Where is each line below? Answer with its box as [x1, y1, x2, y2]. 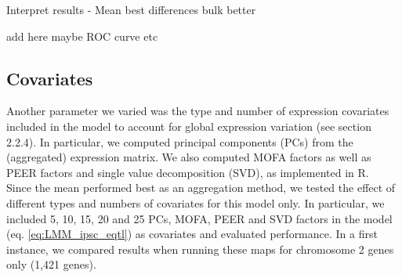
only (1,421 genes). [6, 256, 96, 273]
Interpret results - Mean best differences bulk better [6, 2, 256, 17]
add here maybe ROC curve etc [6, 27, 158, 44]
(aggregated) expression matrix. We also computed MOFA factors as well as [6, 149, 371, 165]
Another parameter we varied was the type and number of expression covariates [6, 103, 389, 119]
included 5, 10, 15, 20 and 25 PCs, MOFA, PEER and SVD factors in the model [6, 210, 393, 226]
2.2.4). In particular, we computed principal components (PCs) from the [6, 133, 353, 150]
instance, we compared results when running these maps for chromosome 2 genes [6, 240, 394, 257]
